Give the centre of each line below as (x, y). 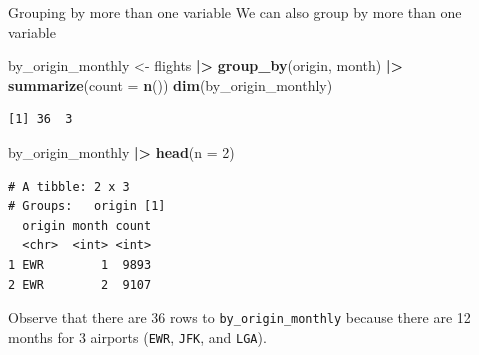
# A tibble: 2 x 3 (69, 186)
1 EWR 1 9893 (80, 264)
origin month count (87, 225)
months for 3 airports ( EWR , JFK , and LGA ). (137, 336)
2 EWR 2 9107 (80, 284)
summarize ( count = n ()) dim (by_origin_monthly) (170, 84)
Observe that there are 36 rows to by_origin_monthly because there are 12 (239, 317)
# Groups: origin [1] (87, 206)
